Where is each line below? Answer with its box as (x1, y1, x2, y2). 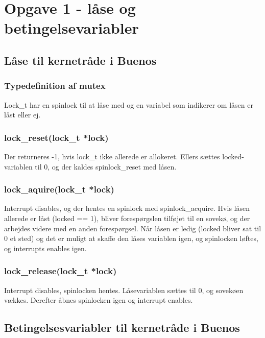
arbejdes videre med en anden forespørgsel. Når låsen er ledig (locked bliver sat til (4, 223, 261, 233)
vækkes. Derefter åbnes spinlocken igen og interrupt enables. (4, 295, 193, 305)
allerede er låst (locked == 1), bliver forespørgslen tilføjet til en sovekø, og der (4, 212, 250, 223)
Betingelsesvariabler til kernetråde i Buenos (4, 320, 240, 335)
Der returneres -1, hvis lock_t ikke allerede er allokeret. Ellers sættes (4, 151, 220, 161)
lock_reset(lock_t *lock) (4, 131, 109, 143)
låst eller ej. (4, 109, 41, 120)
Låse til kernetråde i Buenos (4, 52, 157, 68)
